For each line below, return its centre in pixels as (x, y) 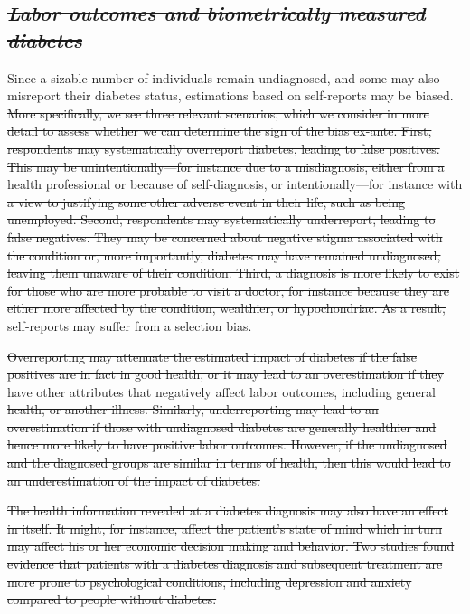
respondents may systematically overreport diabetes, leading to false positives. (224, 148)
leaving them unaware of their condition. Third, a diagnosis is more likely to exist (234, 273)
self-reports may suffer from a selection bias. (130, 325)
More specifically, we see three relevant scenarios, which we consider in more (218, 113)
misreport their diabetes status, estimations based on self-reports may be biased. (230, 95)
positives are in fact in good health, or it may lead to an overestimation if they (226, 374)
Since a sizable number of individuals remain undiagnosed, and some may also (224, 77)
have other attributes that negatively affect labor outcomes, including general (221, 391)
